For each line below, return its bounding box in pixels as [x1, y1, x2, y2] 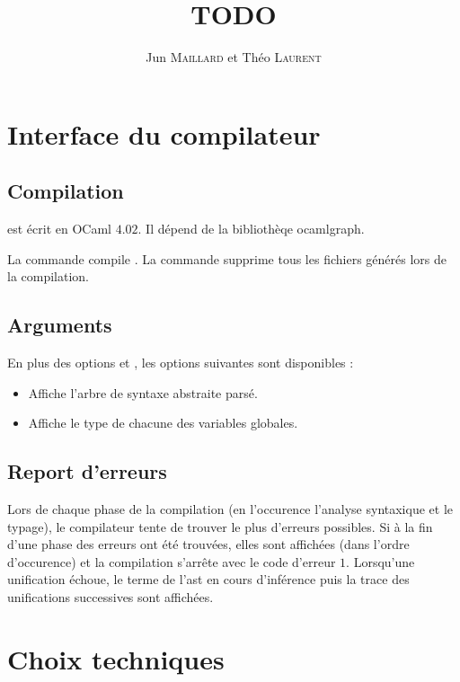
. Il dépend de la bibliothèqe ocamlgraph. [137, 219, 365, 238]
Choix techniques [7, 640, 225, 677]
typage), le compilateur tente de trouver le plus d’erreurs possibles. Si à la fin [7, 517, 433, 536]
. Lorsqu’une [346, 552, 415, 571]
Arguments [7, 311, 112, 339]
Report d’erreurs [7, 457, 167, 485]
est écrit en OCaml [7, 219, 111, 238]
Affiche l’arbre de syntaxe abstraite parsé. [28, 383, 258, 402]
